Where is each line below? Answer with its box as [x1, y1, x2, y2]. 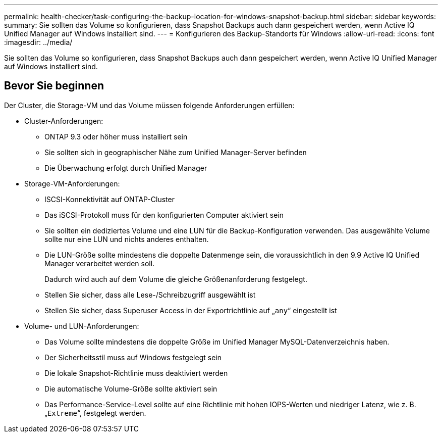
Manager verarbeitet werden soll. [44, 259, 155, 268]
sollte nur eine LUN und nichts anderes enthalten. [44, 234, 209, 244]
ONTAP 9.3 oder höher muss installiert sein [44, 132, 188, 141]
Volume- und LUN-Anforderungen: [24, 321, 139, 330]
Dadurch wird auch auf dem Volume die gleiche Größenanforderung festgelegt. [44, 274, 307, 283]
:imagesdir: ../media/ [4, 38, 73, 46]
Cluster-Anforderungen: [24, 116, 103, 125]
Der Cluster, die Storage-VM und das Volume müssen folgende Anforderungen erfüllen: [4, 101, 295, 110]
